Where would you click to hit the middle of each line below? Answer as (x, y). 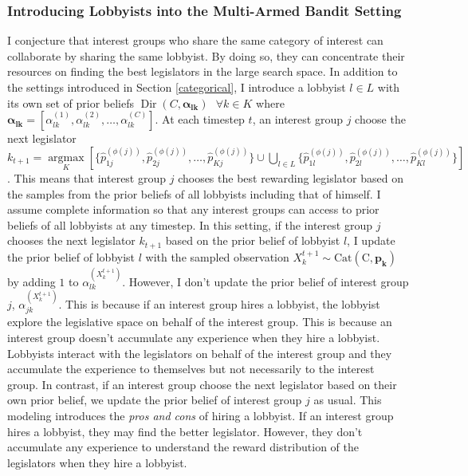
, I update (371, 240)
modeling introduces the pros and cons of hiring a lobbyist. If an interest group (201, 416)
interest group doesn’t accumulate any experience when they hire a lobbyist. (194, 338)
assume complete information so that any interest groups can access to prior (193, 209)
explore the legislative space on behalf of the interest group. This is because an (200, 322)
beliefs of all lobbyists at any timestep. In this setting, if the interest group (190, 224)
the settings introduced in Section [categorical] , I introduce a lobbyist (177, 87)
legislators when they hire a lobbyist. (97, 462)
